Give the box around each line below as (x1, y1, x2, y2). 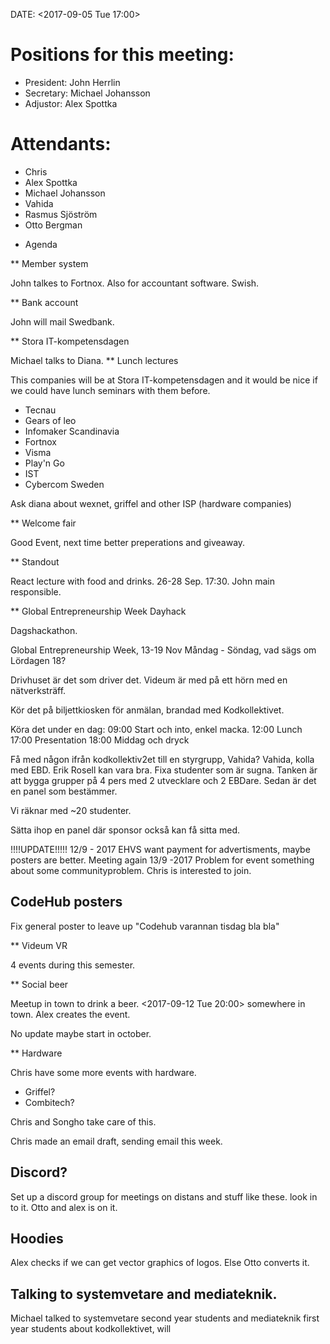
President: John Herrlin (24, 76, 121, 88)
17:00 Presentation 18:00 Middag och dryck (10, 734, 190, 746)
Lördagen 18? (10, 654, 67, 666)
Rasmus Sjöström (24, 208, 98, 220)
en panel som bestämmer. (10, 785, 118, 797)
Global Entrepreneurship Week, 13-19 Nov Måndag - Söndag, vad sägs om (10, 644, 317, 656)
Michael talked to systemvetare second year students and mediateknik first (10, 1312, 320, 1324)
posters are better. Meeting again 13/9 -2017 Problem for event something (10, 854, 315, 866)
